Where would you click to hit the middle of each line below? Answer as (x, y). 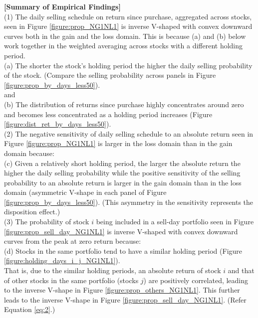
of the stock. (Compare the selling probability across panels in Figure (110, 75)
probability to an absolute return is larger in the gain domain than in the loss (123, 182)
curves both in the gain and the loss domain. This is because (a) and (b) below (125, 36)
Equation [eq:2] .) (30, 309)
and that (241, 270)
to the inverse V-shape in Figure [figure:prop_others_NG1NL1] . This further (122, 290)
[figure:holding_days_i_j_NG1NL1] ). (62, 260)
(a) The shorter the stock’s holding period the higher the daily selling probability (128, 65)
